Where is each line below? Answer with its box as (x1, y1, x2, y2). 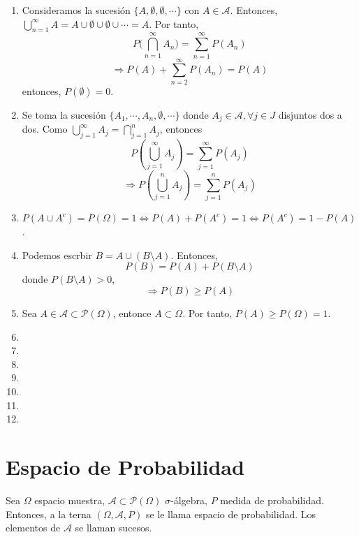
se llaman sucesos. (75, 520, 152, 535)
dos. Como (22, 122, 68, 136)
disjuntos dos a (278, 107, 342, 122)
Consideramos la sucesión (22, 3, 131, 17)
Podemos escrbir (22, 247, 92, 262)
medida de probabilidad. (220, 492, 324, 507)
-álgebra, (170, 492, 207, 507)
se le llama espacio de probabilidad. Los (145, 506, 316, 521)
